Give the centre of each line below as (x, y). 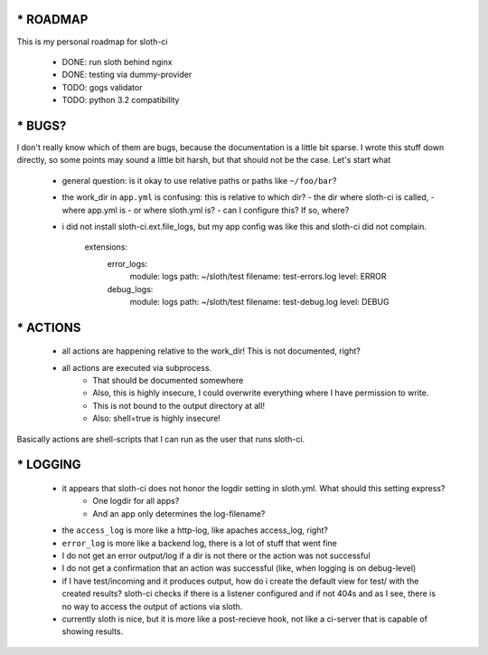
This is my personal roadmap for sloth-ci (92, 42)
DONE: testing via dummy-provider (127, 75)
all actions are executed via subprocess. (137, 367)
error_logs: (127, 263)
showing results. (93, 631)
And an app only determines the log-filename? (179, 513)
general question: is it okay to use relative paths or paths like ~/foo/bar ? (199, 180)
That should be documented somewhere (168, 381)
